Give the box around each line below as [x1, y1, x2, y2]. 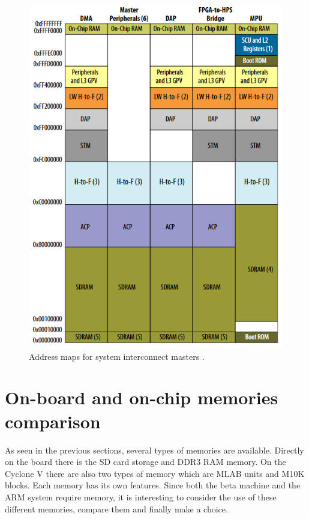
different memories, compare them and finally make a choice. [5, 502, 228, 515]
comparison [5, 408, 101, 433]
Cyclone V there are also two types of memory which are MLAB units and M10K [5, 467, 305, 479]
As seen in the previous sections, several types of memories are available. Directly [5, 443, 304, 456]
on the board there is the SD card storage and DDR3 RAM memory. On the [5, 455, 286, 468]
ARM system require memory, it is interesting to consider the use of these [5, 490, 277, 503]
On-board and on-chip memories [5, 385, 278, 410]
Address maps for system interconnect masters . [29, 350, 205, 362]
